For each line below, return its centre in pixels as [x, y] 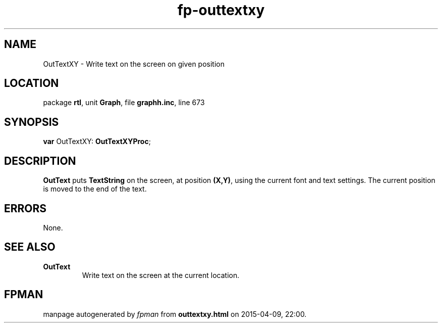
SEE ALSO [30, 247]
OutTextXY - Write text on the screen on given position [134, 64]
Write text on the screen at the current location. [161, 275]
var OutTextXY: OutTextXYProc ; [97, 142]
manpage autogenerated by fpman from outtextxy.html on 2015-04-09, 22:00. [175, 314]
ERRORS [25, 208]
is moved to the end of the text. [95, 189]
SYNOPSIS [32, 122]
